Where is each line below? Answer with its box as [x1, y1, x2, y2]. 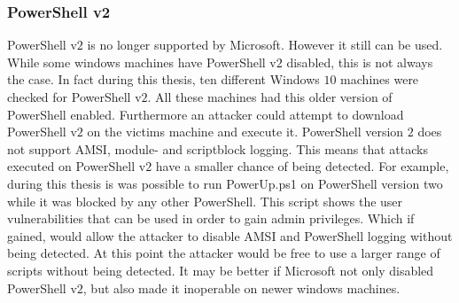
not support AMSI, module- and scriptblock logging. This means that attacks [7, 139, 428, 158]
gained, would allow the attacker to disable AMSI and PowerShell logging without [7, 226, 453, 245]
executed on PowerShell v [7, 157, 146, 175]
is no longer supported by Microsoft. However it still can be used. [87, 35, 443, 54]
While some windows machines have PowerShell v [7, 52, 276, 71]
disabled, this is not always [286, 52, 433, 71]
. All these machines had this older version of [147, 88, 393, 105]
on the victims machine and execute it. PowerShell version [87, 122, 404, 141]
